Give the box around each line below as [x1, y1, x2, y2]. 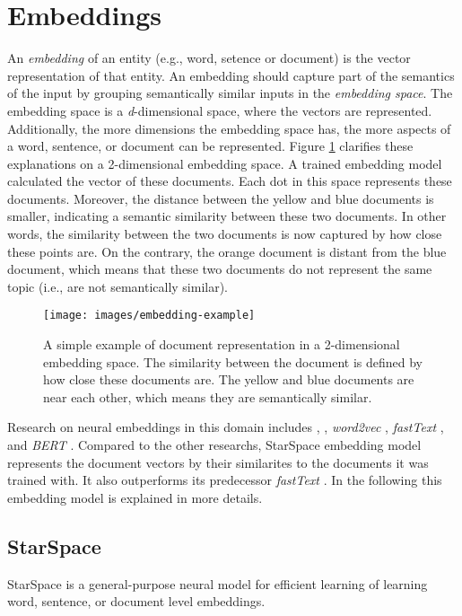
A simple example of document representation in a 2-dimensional [43, 335, 400, 354]
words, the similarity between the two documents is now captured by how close [7, 224, 442, 243]
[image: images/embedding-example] [43, 309, 256, 322]
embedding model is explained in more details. [7, 488, 263, 506]
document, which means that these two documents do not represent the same [7, 260, 432, 278]
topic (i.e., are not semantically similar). [7, 277, 229, 295]
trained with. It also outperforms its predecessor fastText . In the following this [7, 471, 442, 489]
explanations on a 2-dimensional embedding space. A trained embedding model [7, 154, 442, 172]
